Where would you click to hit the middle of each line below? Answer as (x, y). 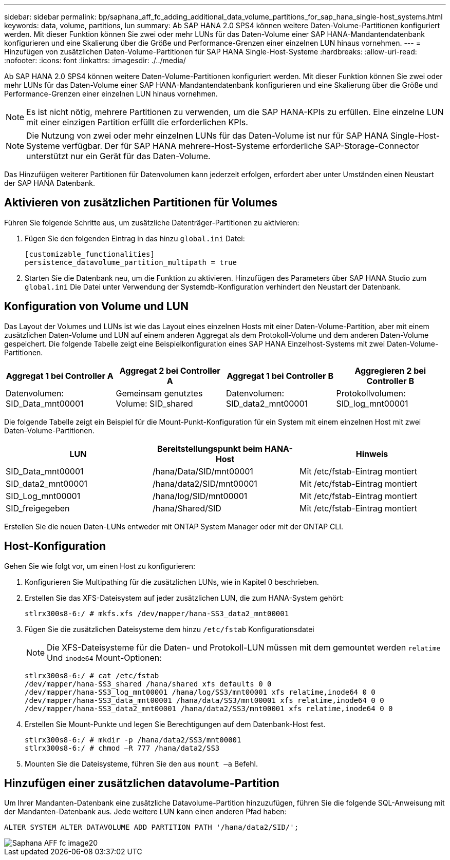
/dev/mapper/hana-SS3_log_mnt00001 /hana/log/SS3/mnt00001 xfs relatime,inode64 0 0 (200, 692)
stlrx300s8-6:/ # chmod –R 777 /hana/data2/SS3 (122, 748)
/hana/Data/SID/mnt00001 (203, 471)
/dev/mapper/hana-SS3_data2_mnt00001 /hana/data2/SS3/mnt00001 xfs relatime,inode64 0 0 (209, 708)
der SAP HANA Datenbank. (50, 183)
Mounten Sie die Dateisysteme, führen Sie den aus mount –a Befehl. (141, 763)
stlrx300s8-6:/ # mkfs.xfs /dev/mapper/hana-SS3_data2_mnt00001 (157, 613)
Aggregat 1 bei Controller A (60, 376)
